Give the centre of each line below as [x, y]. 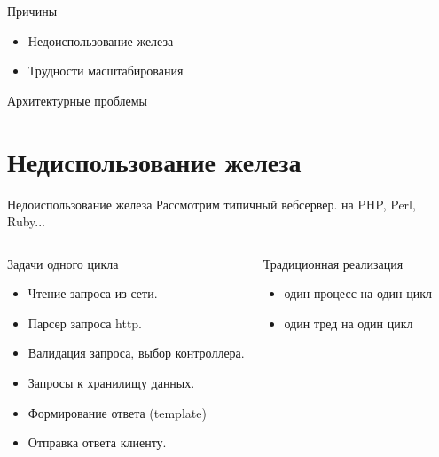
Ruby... [26, 221]
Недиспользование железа [154, 161]
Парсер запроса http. [85, 323]
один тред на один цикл [349, 323]
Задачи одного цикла [63, 263]
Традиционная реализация [333, 263]
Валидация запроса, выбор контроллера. [136, 353]
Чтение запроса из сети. [93, 293]
